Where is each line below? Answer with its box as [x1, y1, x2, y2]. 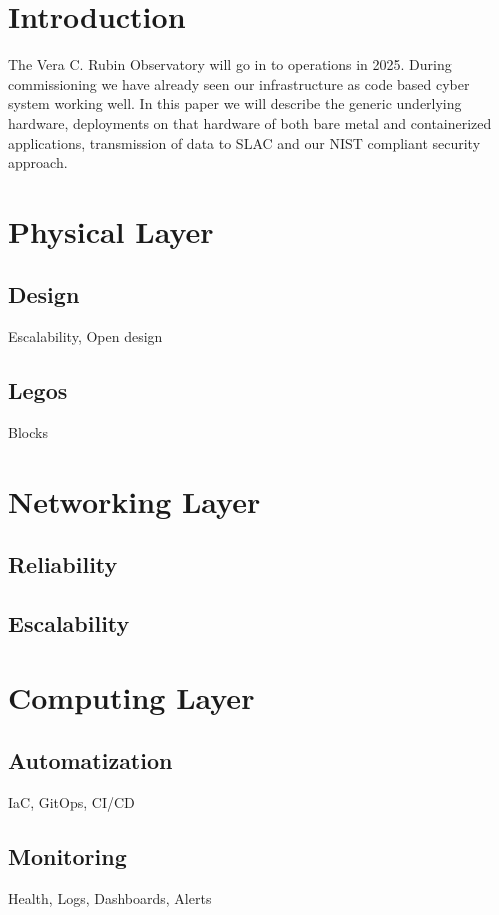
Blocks [8, 422, 48, 443]
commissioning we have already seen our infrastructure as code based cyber [8, 73, 470, 94]
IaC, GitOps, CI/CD [8, 792, 135, 813]
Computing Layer [8, 676, 255, 717]
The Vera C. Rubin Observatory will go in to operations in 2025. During [8, 54, 452, 75]
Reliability [8, 549, 118, 580]
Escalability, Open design [8, 326, 163, 347]
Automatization [8, 745, 173, 776]
